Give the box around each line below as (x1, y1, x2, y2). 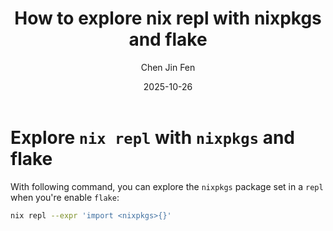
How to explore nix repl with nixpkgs (14, 7, 322, 30)
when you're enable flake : (10, 191, 120, 203)
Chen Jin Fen (140, 61, 196, 73)
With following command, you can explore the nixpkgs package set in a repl (10, 180, 324, 192)
